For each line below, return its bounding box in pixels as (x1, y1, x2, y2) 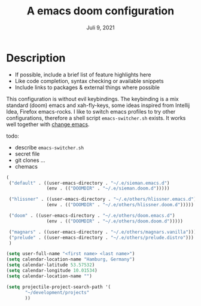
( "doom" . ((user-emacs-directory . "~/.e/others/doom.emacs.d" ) (8, 213, 175, 219)
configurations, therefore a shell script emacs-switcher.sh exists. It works (6, 114, 186, 121)
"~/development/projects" (25, 289, 90, 295)
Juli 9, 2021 (86, 24, 115, 31)
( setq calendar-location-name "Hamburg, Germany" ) (6, 256, 135, 262)
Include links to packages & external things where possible (14, 84, 160, 91)
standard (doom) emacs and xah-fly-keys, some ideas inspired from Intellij (6, 102, 190, 109)
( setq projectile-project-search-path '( (6, 284, 111, 290)
